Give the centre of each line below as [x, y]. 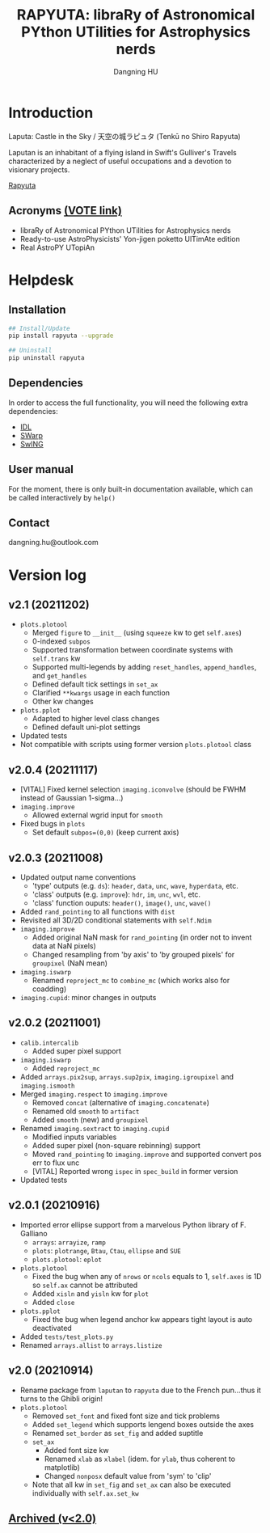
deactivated [52, 1328]
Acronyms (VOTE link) [65, 211]
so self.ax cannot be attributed [85, 1285]
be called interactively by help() [62, 497]
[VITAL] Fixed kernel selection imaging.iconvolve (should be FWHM [133, 789]
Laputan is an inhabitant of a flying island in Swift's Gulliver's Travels [122, 152]
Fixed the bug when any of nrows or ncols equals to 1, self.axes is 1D [147, 1276]
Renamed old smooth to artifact [86, 1111]
